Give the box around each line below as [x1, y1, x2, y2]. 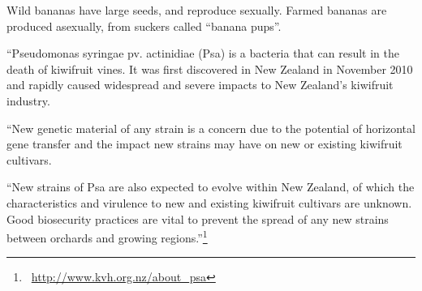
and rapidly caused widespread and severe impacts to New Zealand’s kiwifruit [6, 76, 394, 93]
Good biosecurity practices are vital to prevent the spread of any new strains [6, 210, 389, 227]
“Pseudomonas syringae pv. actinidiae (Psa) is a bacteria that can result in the [6, 45, 399, 62]
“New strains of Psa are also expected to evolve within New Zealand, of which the [6, 178, 415, 195]
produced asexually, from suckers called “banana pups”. [6, 17, 282, 34]
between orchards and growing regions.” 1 [6, 227, 208, 246]
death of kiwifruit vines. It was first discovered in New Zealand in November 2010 [6, 60, 413, 77]
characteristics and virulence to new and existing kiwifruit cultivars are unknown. [6, 194, 412, 211]
